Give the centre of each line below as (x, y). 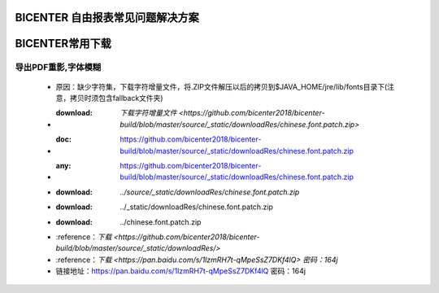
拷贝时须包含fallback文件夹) (116, 98)
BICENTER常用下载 (63, 44)
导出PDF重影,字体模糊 (58, 68)
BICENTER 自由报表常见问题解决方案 (107, 17)
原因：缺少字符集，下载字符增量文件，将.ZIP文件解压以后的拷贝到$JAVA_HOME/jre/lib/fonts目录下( (222, 86)
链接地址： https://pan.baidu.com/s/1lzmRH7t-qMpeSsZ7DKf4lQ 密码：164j (181, 271)
